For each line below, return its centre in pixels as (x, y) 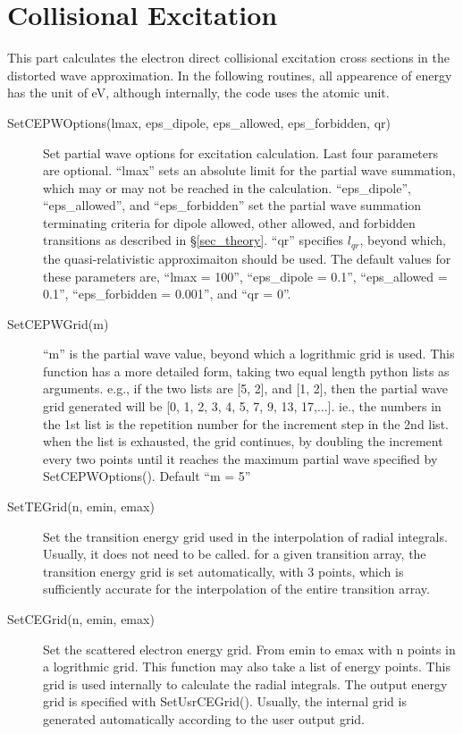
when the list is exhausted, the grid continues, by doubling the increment (243, 441)
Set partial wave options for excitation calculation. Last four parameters (241, 152)
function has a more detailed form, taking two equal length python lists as (246, 371)
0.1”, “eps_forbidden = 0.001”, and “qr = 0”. (167, 294)
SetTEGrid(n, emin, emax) (81, 506)
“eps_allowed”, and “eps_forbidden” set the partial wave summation (232, 205)
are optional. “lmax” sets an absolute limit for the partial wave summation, (249, 170)
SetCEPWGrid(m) (58, 323)
